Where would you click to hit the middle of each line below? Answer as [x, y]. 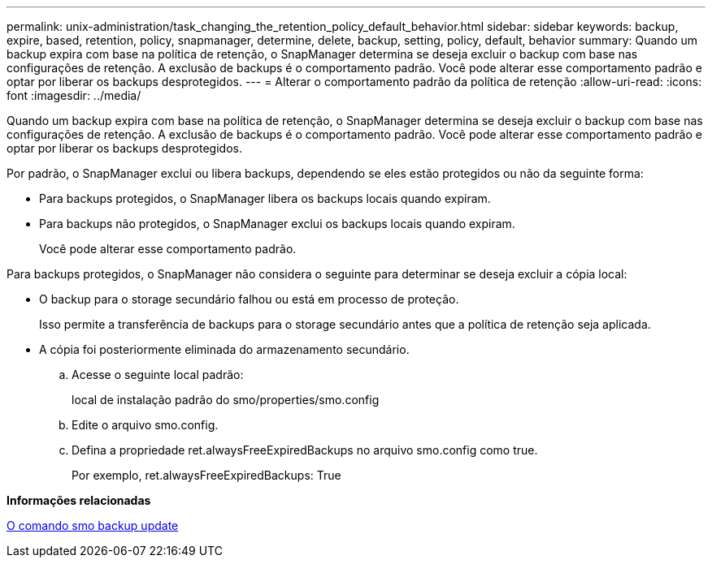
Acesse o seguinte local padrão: [158, 375]
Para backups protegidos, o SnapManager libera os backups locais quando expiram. [265, 198]
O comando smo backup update [93, 525]
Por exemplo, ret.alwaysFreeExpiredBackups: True [206, 475]
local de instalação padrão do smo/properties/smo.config [226, 400]
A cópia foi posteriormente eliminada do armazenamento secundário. [224, 349]
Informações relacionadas [79, 500]
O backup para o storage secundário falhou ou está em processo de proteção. [249, 299]
